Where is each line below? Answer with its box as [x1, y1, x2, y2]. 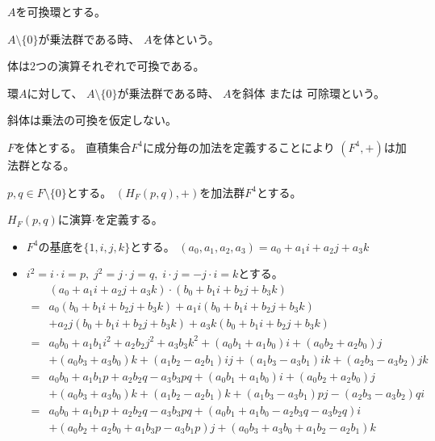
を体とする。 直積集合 [15, 138, 132, 155]
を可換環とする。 [15, 3, 107, 19]
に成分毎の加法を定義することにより [142, 138, 335, 155]
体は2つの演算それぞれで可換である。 [7, 57, 205, 74]
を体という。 [152, 30, 220, 47]
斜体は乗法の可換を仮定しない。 [7, 111, 177, 128]
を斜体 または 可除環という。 [231, 84, 386, 101]
